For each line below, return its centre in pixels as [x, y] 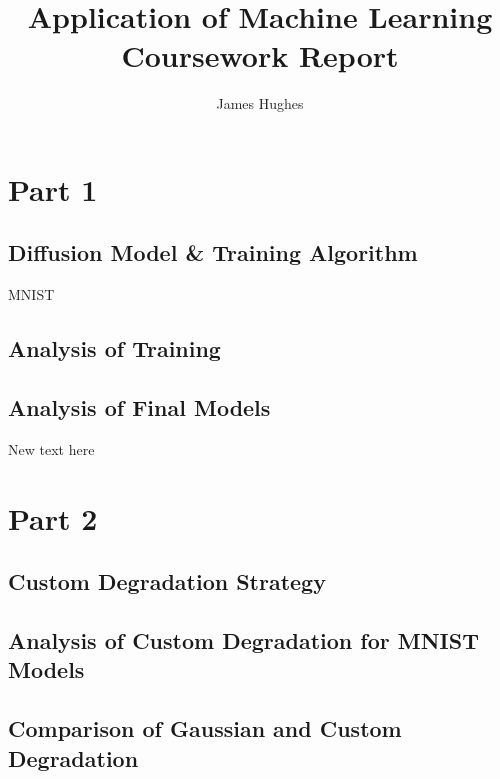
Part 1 [53, 188]
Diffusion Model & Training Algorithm [213, 252]
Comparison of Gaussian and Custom [205, 728]
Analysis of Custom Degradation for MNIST [243, 640]
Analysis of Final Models [139, 407]
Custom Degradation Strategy [167, 581]
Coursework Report [260, 55]
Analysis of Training [114, 348]
